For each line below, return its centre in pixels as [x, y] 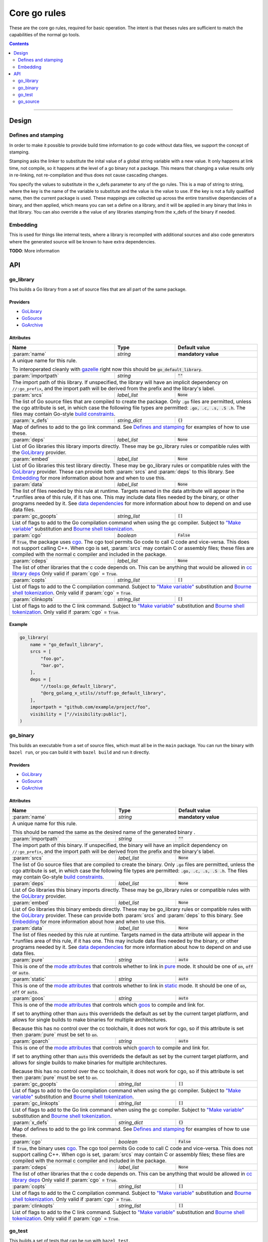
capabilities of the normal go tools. [45, 34]
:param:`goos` [29, 998]
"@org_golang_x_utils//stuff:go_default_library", [103, 693]
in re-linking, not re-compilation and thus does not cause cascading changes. [89, 175]
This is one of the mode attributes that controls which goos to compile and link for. [108, 1005]
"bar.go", [52, 665]
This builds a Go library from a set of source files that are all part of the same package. [98, 289]
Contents [19, 44]
